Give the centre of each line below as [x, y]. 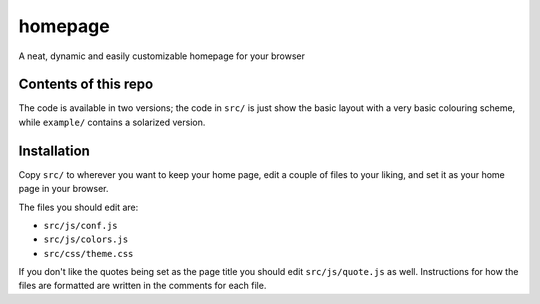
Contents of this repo [86, 84]
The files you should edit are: [78, 207]
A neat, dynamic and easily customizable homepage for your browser [161, 56]
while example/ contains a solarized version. [112, 122]
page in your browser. [63, 189]
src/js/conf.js [81, 225]
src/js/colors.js [86, 239]
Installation [54, 150]
